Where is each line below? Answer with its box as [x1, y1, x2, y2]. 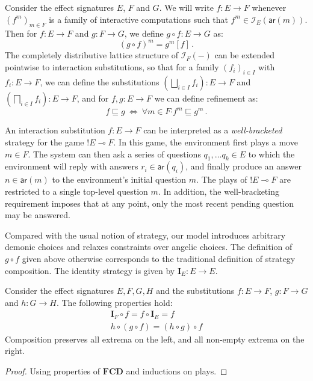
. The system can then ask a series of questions [28, 147, 201, 160]
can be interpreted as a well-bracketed [143, 124, 282, 136]
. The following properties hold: [56, 296, 173, 308]
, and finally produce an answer [185, 160, 302, 172]
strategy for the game [5, 135, 84, 148]
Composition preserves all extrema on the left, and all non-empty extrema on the [5, 332, 305, 345]
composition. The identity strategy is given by [5, 264, 175, 276]
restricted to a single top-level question [5, 184, 148, 197]
